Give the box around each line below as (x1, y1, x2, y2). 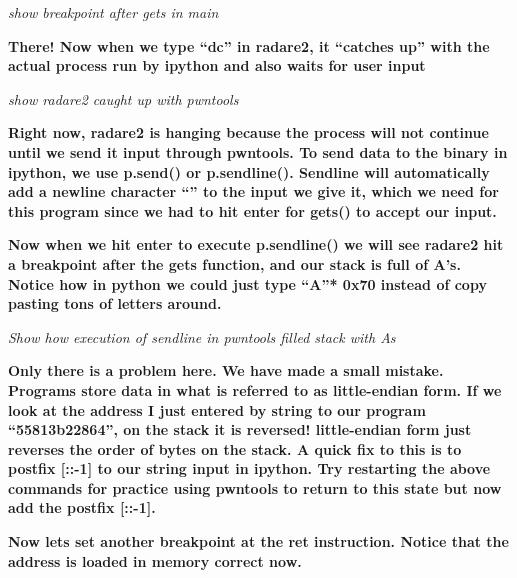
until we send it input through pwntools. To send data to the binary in (8, 141, 508, 162)
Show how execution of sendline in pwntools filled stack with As (8, 326, 396, 347)
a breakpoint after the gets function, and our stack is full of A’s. (8, 253, 461, 274)
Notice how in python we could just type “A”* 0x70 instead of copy (8, 273, 487, 294)
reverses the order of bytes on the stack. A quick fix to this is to (8, 438, 462, 459)
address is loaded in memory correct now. (8, 550, 302, 571)
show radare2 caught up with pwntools (8, 88, 239, 109)
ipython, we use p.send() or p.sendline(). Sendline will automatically (8, 161, 490, 182)
